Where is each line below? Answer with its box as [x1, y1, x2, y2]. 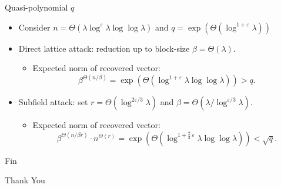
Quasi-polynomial [5, 1, 68, 13]
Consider [18, 21, 51, 33]
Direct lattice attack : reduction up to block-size [18, 42, 190, 54]
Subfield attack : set [18, 96, 88, 108]
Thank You [5, 174, 45, 186]
